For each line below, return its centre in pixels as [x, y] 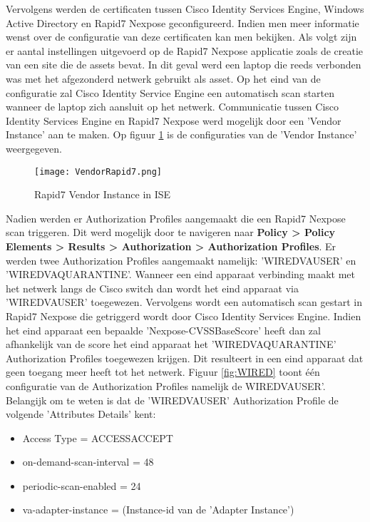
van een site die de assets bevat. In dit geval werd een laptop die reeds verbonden [184, 65]
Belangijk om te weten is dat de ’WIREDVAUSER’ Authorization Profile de [172, 400]
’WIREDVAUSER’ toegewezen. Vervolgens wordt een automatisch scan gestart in [184, 302]
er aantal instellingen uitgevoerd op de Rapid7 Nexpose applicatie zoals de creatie [185, 50]
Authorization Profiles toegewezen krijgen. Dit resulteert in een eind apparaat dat [185, 358]
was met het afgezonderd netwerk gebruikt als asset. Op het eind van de [163, 78]
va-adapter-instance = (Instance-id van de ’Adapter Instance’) [158, 510]
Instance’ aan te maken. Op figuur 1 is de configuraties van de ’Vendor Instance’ [181, 134]
